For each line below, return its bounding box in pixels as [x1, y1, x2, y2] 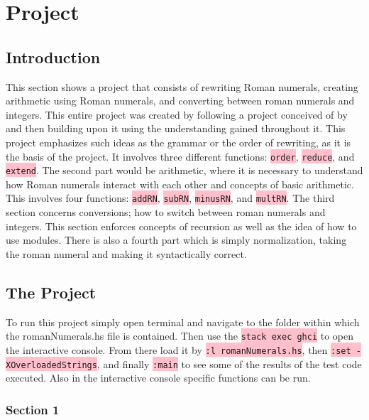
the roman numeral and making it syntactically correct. [6, 246, 247, 261]
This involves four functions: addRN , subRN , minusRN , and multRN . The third [6, 190, 335, 205]
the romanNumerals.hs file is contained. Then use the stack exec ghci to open [6, 328, 354, 343]
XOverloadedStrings [6, 360, 97, 370]
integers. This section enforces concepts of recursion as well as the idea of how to [6, 218, 357, 233]
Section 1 [6, 400, 60, 418]
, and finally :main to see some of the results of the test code [97, 356, 362, 371]
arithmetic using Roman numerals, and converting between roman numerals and [6, 93, 355, 108]
